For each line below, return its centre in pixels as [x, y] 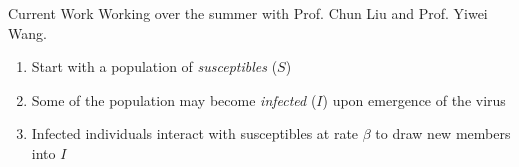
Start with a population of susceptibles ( [154, 66]
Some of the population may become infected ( [174, 99]
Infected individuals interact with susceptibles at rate [195, 133]
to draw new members [443, 133]
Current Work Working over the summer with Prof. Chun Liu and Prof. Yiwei [248, 13]
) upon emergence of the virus [414, 99]
